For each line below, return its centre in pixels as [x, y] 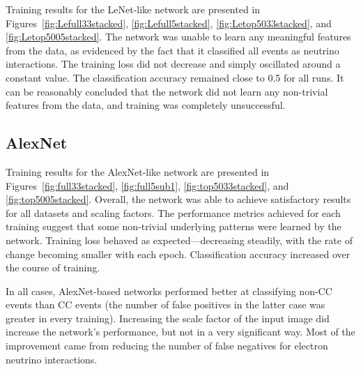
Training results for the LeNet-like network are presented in [133, 9]
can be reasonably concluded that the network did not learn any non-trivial [167, 91]
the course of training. [53, 268]
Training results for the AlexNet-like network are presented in [138, 171]
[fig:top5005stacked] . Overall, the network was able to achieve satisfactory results [178, 199]
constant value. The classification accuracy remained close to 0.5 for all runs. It [175, 77]
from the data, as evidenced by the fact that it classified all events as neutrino [172, 50]
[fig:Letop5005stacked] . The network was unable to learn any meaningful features [178, 37]
